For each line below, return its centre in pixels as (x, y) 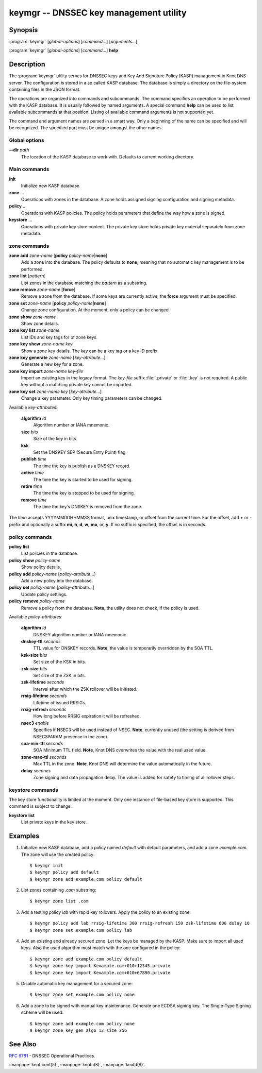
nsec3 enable (35, 723)
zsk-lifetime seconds (42, 682)
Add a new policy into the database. (57, 580)
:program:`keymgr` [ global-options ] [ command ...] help (64, 51)
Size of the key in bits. (55, 439)
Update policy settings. (44, 594)
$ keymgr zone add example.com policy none (82, 1023)
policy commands (30, 537)
